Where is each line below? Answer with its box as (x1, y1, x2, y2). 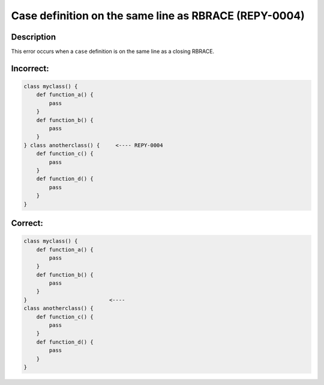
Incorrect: (11, 63, 49, 73)
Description (11, 32, 56, 42)
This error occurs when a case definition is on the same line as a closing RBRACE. (11, 48, 215, 55)
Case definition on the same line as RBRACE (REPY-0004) (11, 9, 305, 22)
